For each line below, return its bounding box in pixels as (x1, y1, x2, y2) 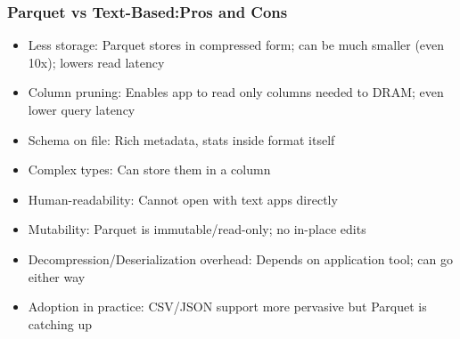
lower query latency (28, 101, 136, 118)
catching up (28, 314, 92, 333)
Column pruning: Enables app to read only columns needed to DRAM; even (28, 83, 444, 101)
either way (28, 267, 86, 286)
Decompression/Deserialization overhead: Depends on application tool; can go (28, 249, 454, 268)
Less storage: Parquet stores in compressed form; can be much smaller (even (28, 36, 445, 54)
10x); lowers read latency (28, 52, 165, 71)
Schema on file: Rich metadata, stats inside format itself (28, 130, 335, 149)
